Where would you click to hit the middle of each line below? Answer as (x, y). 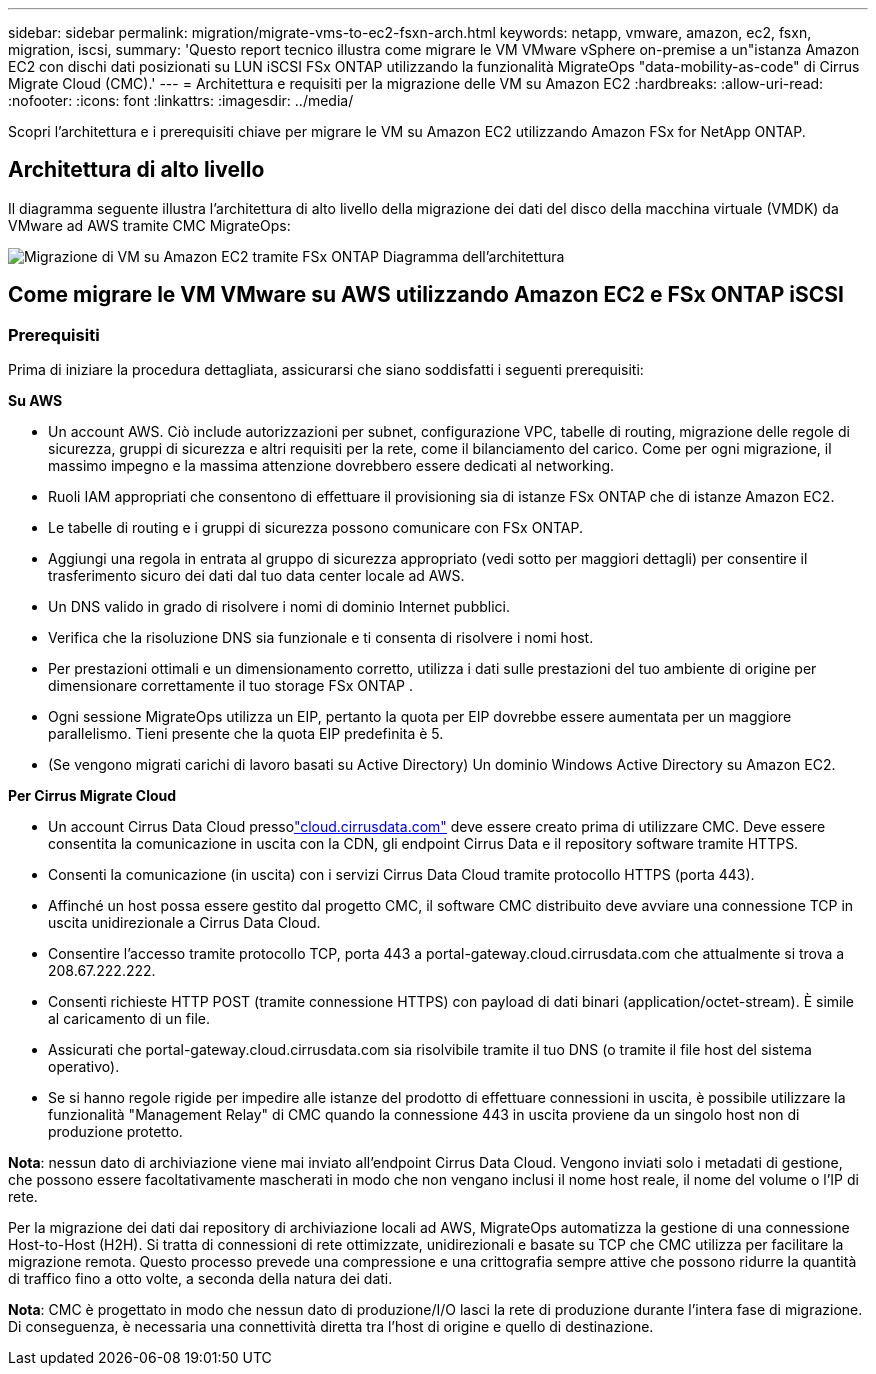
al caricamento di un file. (129, 1019)
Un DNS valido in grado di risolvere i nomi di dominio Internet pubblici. (279, 607)
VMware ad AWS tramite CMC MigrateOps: (149, 225)
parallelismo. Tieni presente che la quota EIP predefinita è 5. (246, 734)
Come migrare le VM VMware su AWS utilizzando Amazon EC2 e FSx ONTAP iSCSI (426, 295)
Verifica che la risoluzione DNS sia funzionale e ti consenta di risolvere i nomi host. (321, 638)
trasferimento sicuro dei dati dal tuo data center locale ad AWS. (256, 576)
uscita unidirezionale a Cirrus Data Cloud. (184, 923)
